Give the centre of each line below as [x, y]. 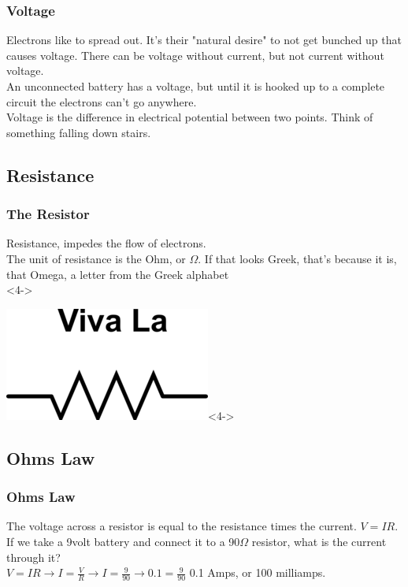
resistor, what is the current [319, 541]
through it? [33, 557]
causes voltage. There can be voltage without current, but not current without [195, 55]
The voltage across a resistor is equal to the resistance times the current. [182, 526]
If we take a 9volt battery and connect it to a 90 [123, 541]
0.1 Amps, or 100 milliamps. [258, 572]
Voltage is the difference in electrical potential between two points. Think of [190, 117]
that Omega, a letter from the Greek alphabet [118, 274]
